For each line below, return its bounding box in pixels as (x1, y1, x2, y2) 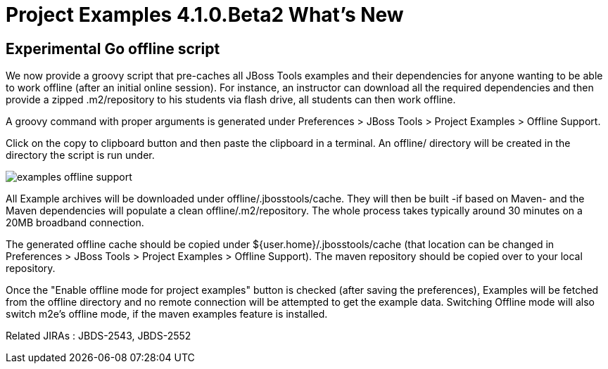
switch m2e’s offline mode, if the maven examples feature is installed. (6, 308, 328, 321)
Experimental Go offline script (6, 39, 220, 58)
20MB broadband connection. (6, 216, 144, 229)
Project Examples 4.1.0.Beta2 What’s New (6, 3, 404, 27)
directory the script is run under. (6, 149, 155, 162)
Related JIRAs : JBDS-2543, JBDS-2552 (6, 330, 191, 342)
